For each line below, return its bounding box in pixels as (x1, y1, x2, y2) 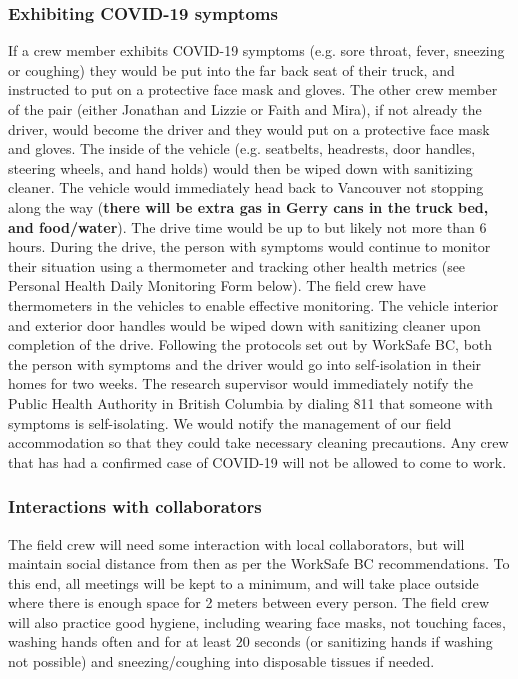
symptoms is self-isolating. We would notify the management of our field (8, 412, 452, 433)
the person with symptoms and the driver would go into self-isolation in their (8, 353, 482, 374)
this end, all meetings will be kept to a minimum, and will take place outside (8, 572, 479, 593)
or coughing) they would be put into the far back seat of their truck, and (8, 59, 455, 80)
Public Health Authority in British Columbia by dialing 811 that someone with (8, 392, 493, 413)
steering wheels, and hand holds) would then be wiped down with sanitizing (8, 157, 473, 178)
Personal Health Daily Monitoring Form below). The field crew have (8, 275, 426, 296)
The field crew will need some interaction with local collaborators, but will (8, 533, 465, 554)
